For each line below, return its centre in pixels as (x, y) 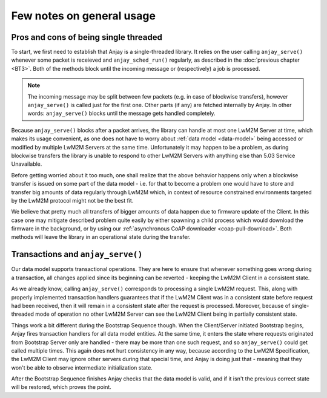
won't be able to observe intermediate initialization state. (82, 367)
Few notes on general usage (83, 16)
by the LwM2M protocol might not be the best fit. (72, 200)
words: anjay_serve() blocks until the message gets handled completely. (121, 113)
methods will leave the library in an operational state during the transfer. (101, 237)
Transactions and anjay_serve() (77, 254)
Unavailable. (27, 164)
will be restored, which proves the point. (61, 387)
